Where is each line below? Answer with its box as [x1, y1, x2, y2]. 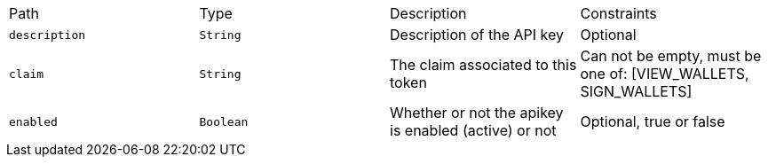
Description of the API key [390, 26, 564, 43]
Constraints [580, 4, 657, 22]
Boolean [199, 114, 249, 129]
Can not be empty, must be [580, 47, 762, 65]
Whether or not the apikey [390, 104, 564, 121]
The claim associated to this [390, 56, 577, 74]
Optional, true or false [580, 113, 725, 130]
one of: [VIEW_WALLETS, [580, 65, 749, 82]
